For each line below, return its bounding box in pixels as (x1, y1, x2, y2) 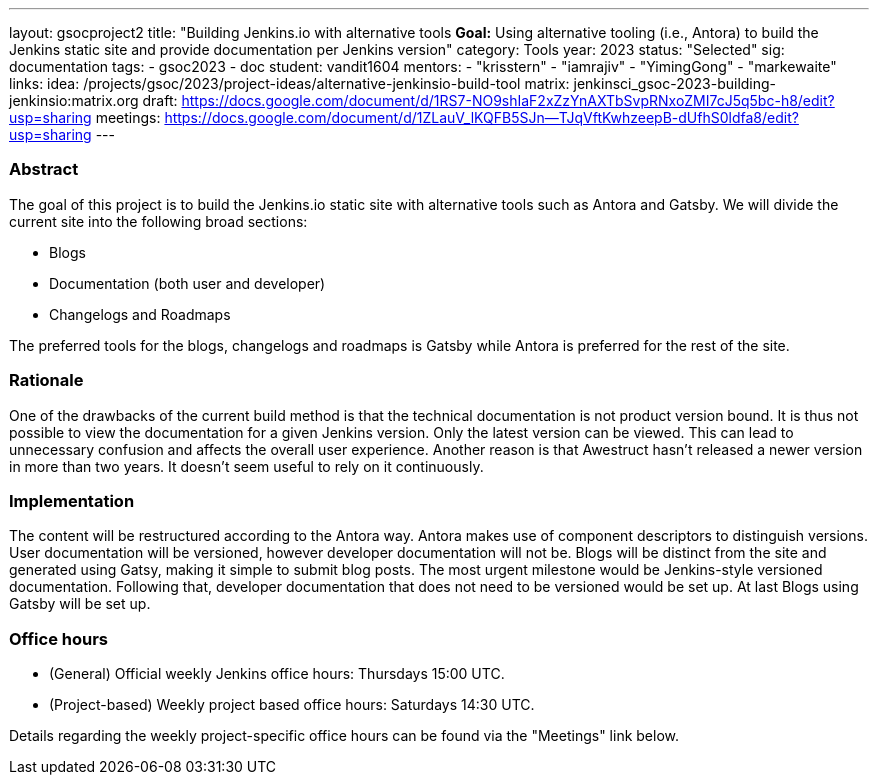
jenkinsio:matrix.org (9, 92, 139, 109)
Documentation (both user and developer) (49, 274, 326, 292)
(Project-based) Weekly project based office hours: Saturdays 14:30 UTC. (49, 696, 535, 713)
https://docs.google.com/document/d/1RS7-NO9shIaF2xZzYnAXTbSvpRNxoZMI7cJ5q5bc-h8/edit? (181, 92, 835, 109)
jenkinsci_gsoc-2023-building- (573, 75, 777, 92)
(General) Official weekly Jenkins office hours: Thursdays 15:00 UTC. (49, 665, 505, 682)
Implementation (9, 490, 135, 511)
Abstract (9, 159, 79, 180)
